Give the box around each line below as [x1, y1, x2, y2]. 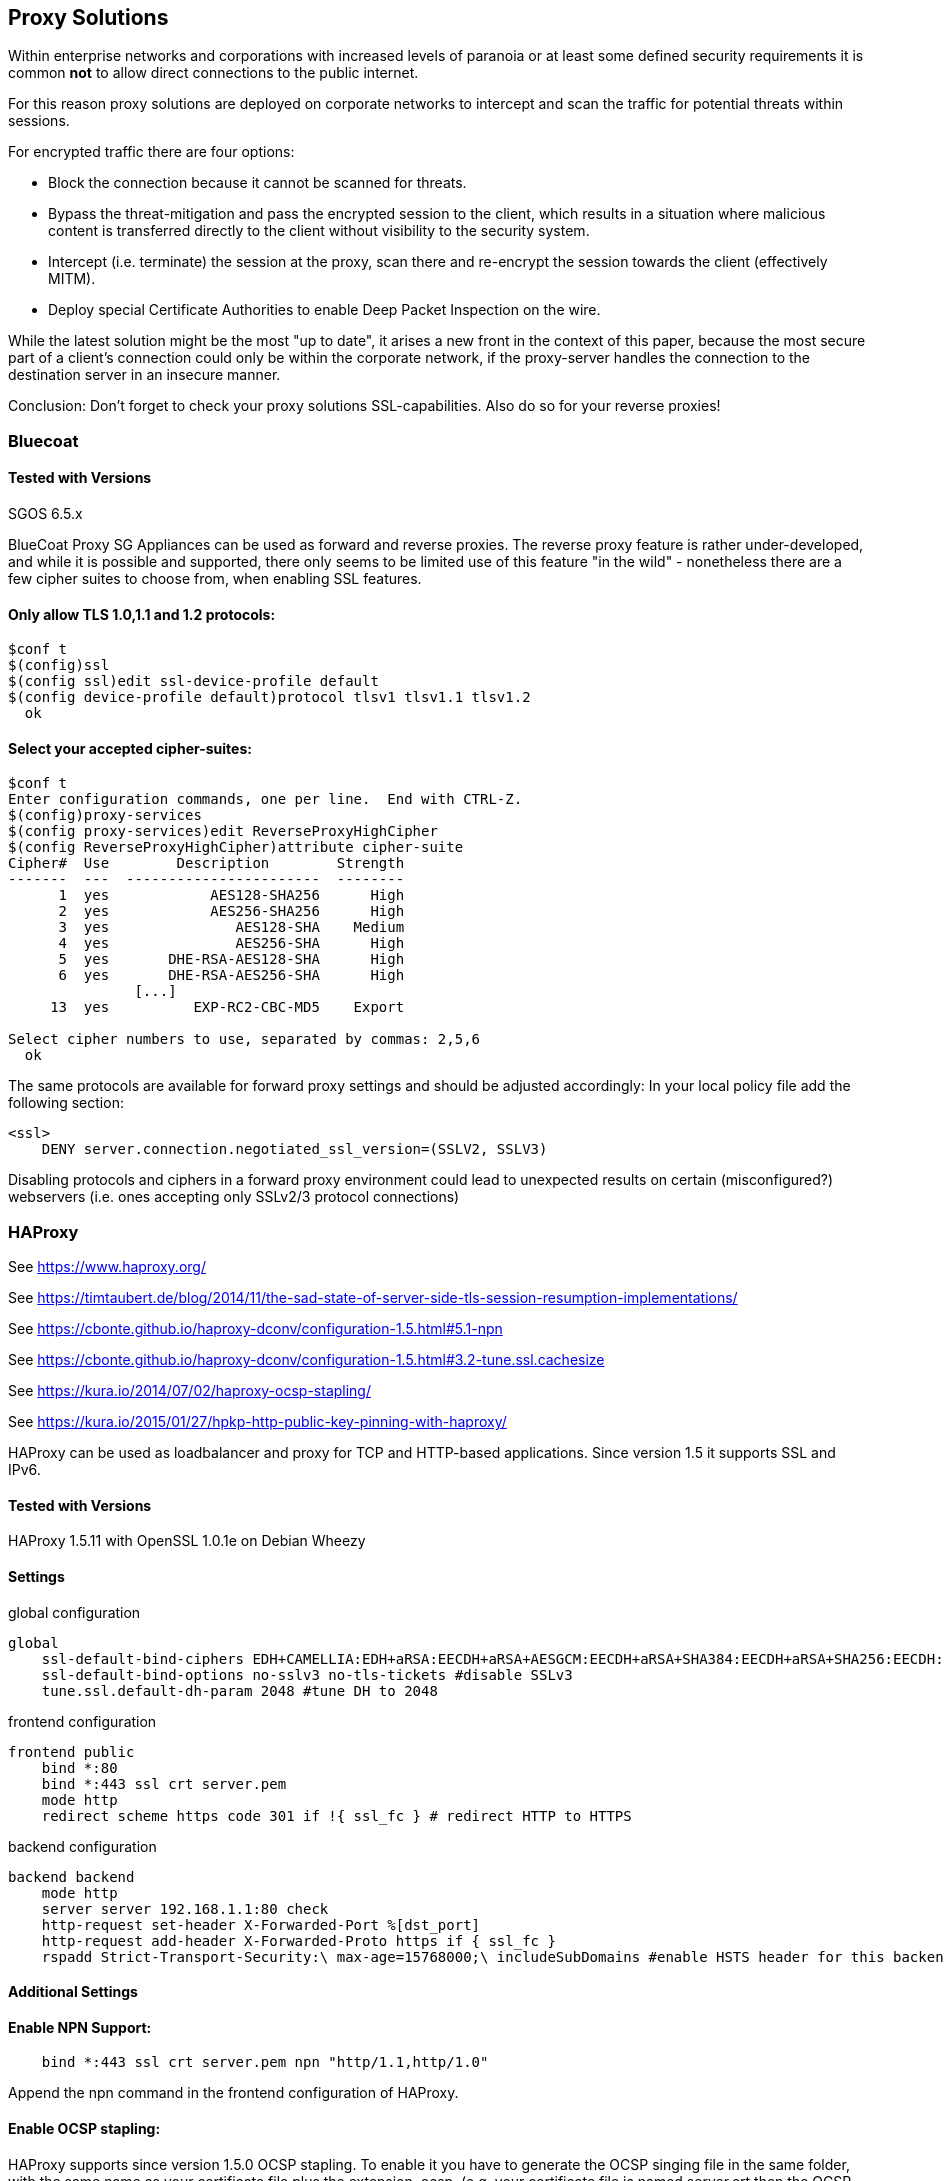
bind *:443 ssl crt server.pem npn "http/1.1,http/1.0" [41, 2054, 489, 2071]
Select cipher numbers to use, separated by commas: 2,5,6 [8, 1031, 481, 1048]
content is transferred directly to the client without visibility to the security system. [48, 222, 590, 240]
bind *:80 [41, 1759, 118, 1776]
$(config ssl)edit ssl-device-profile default [8, 673, 379, 690]
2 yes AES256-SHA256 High [58, 903, 405, 920]
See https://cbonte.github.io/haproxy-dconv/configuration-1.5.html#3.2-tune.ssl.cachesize [8, 1351, 605, 1369]
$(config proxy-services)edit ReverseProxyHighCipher [8, 823, 438, 840]
